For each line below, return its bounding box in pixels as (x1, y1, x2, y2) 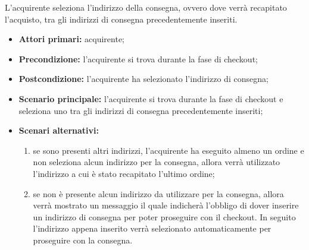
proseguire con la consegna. (33, 233, 133, 246)
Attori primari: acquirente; (18, 33, 125, 45)
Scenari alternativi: (18, 124, 99, 137)
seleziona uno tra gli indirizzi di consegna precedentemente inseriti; (18, 104, 263, 116)
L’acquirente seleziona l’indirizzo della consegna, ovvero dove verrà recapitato (5, 1, 287, 13)
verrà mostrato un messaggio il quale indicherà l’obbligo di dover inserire (33, 199, 299, 211)
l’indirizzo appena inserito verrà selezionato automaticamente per (33, 222, 271, 235)
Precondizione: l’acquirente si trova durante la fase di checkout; (18, 52, 258, 65)
